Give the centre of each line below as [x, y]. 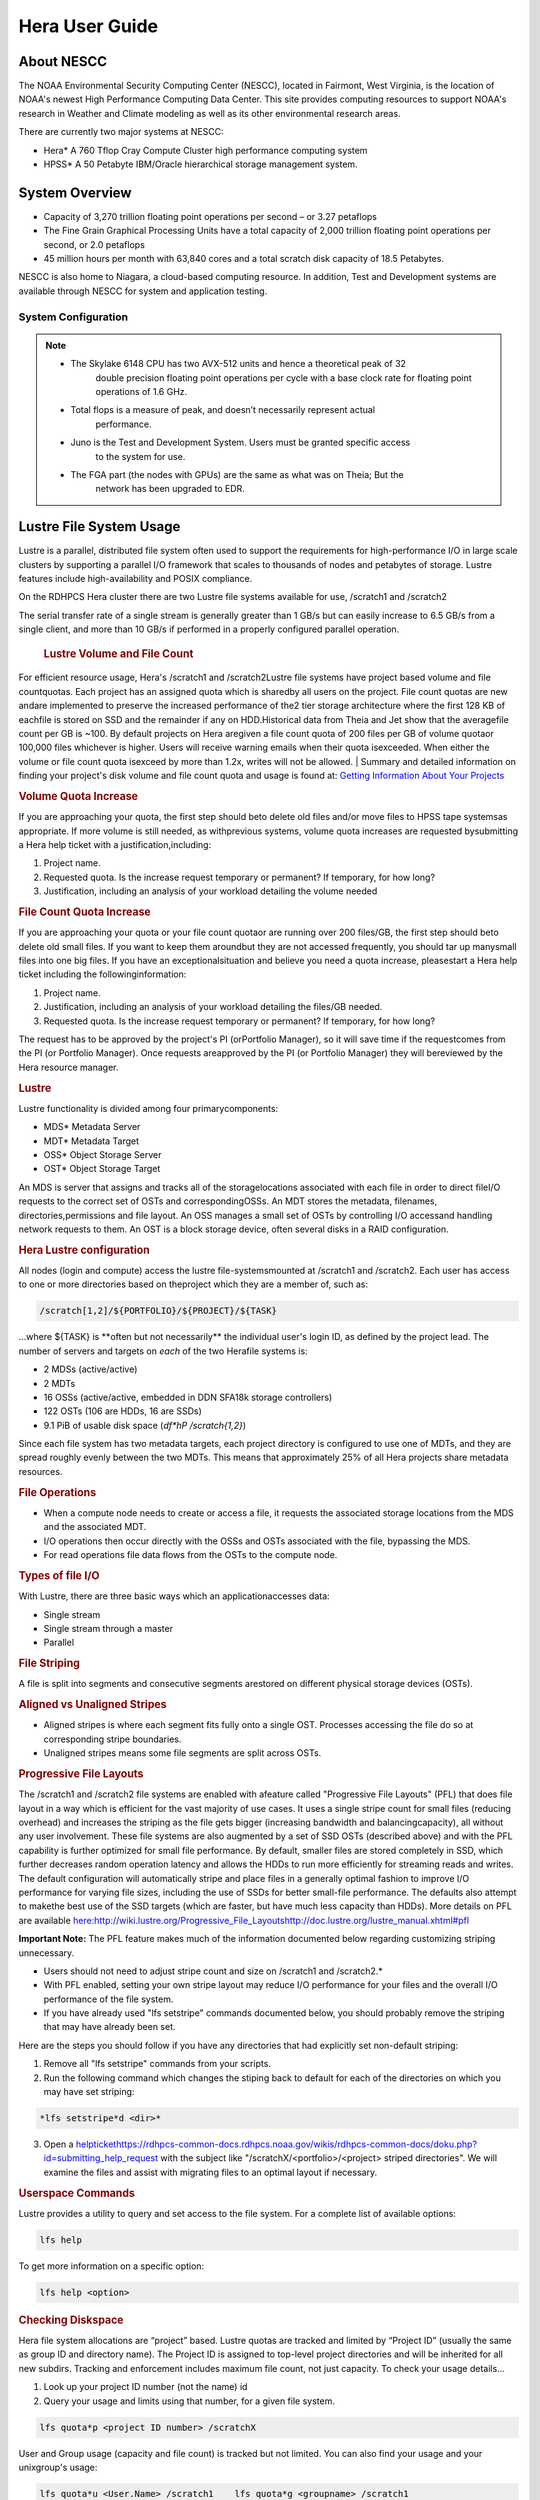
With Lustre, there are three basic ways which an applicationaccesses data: [174, 1596]
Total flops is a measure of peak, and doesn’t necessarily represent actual [222, 410]
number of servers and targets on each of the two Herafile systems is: [163, 1351]
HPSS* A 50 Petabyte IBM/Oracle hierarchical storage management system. [201, 164]
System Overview [75, 192]
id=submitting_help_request [101, 2158]
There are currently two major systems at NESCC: [121, 132]
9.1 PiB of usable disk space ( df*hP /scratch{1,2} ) [145, 1425]
